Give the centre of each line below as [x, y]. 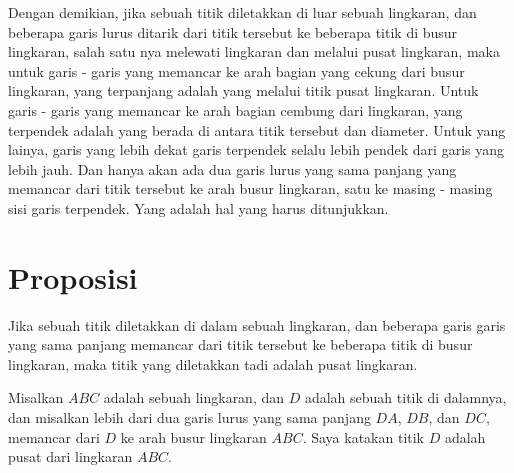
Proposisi [73, 276]
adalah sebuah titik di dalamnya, [405, 397]
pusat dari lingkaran [70, 456]
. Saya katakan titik [363, 436]
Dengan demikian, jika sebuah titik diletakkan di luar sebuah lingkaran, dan [242, 12]
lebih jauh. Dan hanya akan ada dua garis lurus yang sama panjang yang [232, 168]
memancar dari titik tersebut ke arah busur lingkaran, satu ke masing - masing [250, 188]
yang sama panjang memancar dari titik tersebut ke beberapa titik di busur [240, 344]
